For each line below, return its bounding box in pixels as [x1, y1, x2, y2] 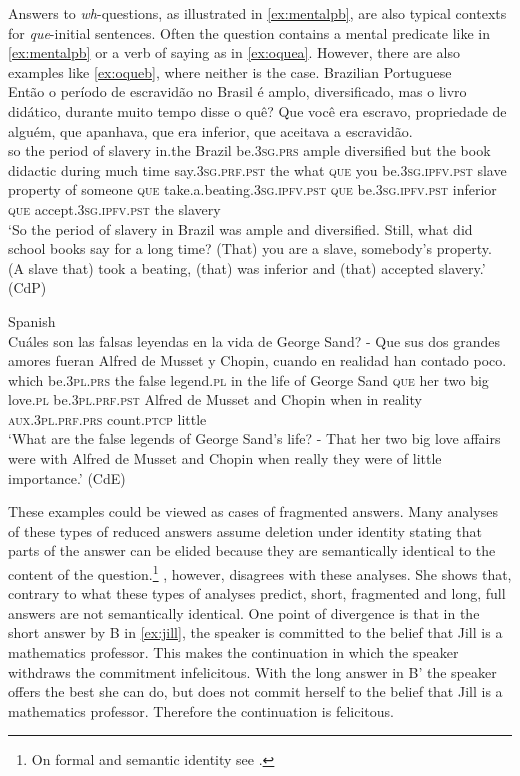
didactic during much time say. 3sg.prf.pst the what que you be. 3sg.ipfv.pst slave [8, 159, 507, 180]
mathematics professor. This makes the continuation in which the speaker [8, 642, 459, 663]
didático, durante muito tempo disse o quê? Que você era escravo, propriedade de [8, 100, 507, 121]
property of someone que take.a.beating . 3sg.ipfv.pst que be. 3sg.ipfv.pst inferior [8, 179, 497, 200]
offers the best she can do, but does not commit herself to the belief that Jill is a [8, 681, 503, 702]
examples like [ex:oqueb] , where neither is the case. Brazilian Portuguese [8, 61, 452, 82]
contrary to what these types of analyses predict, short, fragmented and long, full [8, 583, 506, 604]
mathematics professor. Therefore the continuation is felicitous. [8, 700, 394, 721]
